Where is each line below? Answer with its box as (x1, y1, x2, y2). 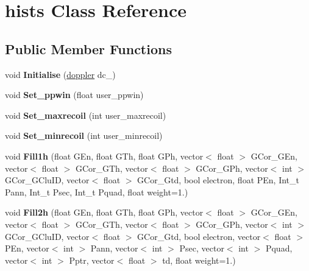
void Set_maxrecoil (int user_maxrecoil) (5, 108, 166, 121)
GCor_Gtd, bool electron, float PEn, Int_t (137, 174, 299, 186)
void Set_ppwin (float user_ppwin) (5, 88, 144, 101)
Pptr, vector (69, 253, 115, 266)
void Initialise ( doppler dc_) (5, 68, 116, 80)
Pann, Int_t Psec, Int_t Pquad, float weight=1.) (5, 185, 188, 198)
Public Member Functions (5, 39, 172, 58)
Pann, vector (90, 242, 138, 255)
